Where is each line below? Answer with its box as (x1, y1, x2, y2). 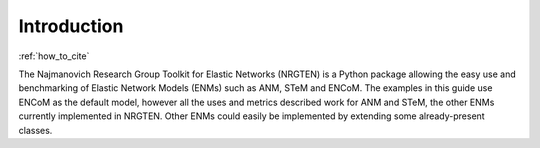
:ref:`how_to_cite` (18, 50, 90, 62)
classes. (18, 124, 53, 136)
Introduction (18, 15, 124, 37)
